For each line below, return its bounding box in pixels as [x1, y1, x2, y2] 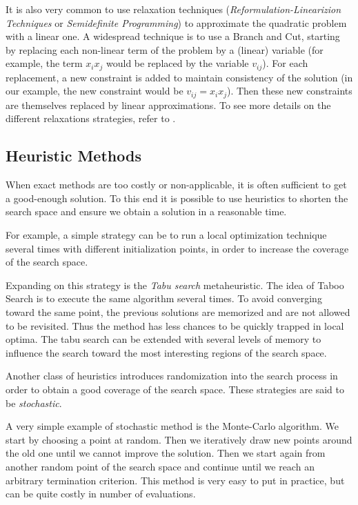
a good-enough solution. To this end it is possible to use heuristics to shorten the [6, 190, 348, 205]
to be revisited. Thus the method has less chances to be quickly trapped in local [6, 318, 344, 333]
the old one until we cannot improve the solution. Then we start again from [6, 446, 326, 460]
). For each [262, 56, 308, 70]
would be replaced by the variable [106, 56, 249, 70]
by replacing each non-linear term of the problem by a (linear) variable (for [6, 42, 324, 57]
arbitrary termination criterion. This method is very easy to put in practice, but [6, 473, 345, 487]
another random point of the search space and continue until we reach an [6, 459, 315, 473]
